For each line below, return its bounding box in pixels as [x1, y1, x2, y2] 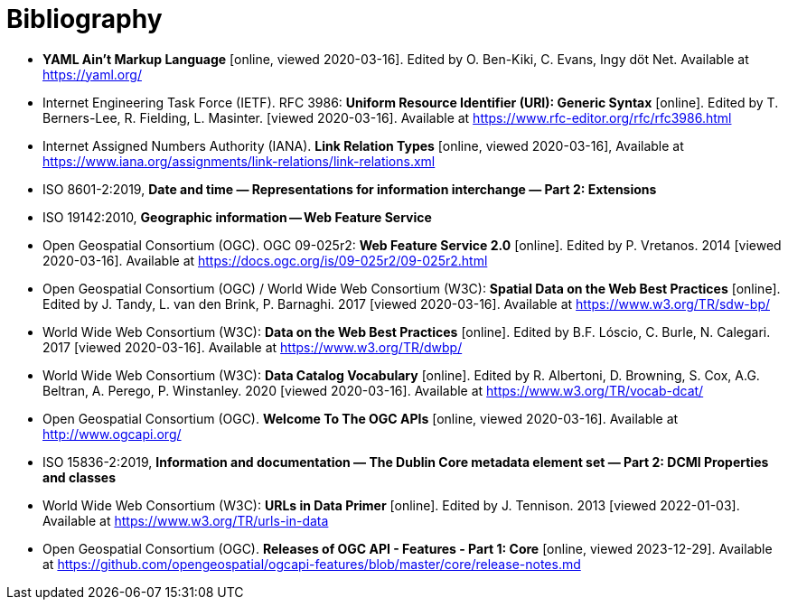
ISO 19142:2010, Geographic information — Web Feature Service [42, 209, 432, 225]
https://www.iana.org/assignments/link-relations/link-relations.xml [42, 153, 436, 169]
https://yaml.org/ [42, 66, 142, 82]
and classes [42, 469, 117, 485]
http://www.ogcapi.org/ [42, 425, 182, 442]
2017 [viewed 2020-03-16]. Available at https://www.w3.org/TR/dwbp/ [42, 339, 463, 355]
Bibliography [6, 4, 163, 34]
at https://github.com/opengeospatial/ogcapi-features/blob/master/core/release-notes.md [42, 556, 581, 572]
